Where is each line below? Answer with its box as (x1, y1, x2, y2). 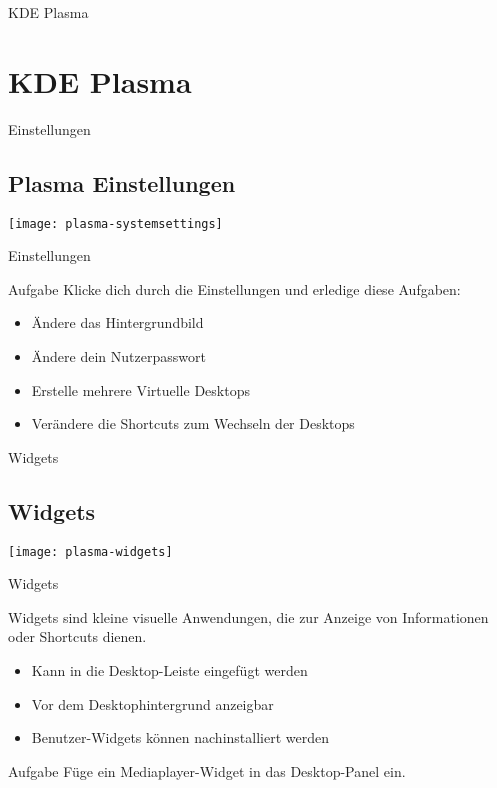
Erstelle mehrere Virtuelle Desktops (31, 379, 250, 400)
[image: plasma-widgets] (8, 544, 173, 559)
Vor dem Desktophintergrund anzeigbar (31, 693, 274, 714)
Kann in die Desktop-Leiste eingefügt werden (31, 659, 308, 680)
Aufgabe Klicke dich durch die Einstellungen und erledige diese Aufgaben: (8, 278, 461, 299)
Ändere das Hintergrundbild (31, 312, 204, 333)
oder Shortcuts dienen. (8, 626, 147, 647)
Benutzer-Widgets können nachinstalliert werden (31, 727, 329, 748)
